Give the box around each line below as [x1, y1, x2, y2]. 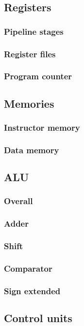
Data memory [4, 143, 59, 156]
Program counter [4, 70, 72, 82]
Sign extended [4, 284, 61, 297]
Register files [4, 47, 56, 60]
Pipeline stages [4, 25, 64, 37]
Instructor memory [4, 121, 80, 134]
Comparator [4, 262, 52, 275]
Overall [4, 195, 33, 207]
